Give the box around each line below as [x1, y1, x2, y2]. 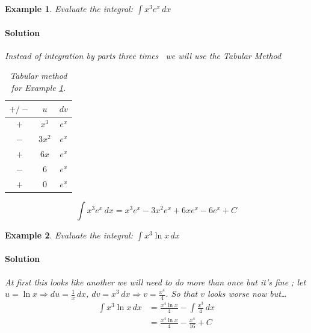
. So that [165, 287, 198, 300]
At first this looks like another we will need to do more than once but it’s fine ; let [5, 275, 306, 288]
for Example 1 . [11, 81, 66, 93]
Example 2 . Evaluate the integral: [5, 228, 133, 241]
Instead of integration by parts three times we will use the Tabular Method [5, 49, 282, 61]
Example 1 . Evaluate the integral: [5, 2, 133, 14]
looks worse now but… [208, 287, 287, 300]
